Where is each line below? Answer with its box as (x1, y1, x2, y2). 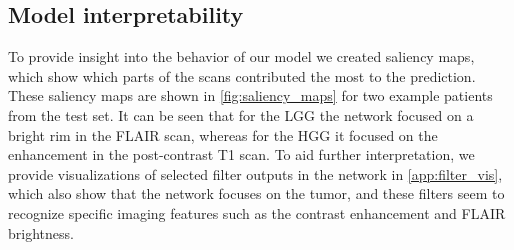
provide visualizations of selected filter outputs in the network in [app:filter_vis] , (8, 163, 503, 184)
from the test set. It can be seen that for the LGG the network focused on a (8, 104, 474, 125)
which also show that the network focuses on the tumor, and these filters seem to (8, 183, 505, 204)
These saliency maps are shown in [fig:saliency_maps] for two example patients (8, 85, 493, 106)
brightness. (8, 222, 74, 243)
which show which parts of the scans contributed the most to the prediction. (8, 65, 476, 86)
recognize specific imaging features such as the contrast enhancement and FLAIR (8, 202, 506, 223)
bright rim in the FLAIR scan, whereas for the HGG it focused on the (8, 124, 438, 145)
